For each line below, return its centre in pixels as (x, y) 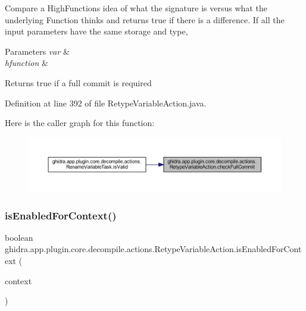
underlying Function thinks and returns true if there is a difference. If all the (145, 19)
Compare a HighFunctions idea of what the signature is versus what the (136, 8)
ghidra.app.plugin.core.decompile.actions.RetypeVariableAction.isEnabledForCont (153, 249)
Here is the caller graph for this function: (80, 123)
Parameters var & (37, 51)
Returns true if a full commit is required (78, 82)
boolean (19, 237)
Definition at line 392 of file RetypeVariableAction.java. (106, 103)
